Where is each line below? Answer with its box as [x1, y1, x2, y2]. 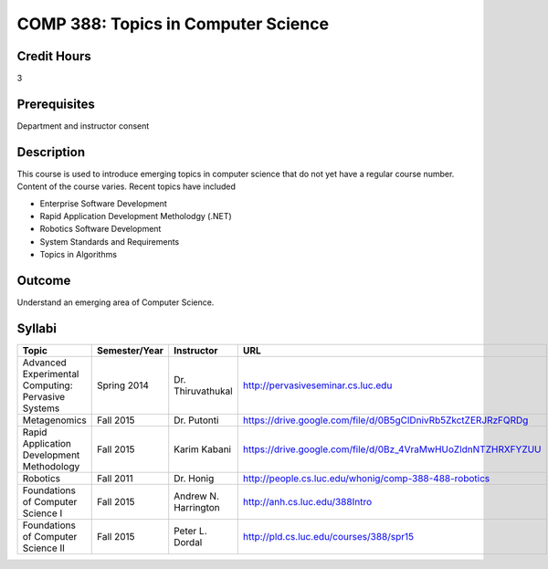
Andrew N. [174, 490, 219, 502]
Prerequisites [16, 96, 95, 111]
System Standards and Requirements [39, 236, 180, 247]
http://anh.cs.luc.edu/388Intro [242, 496, 373, 509]
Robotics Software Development [39, 224, 162, 235]
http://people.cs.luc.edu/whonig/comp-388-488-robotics [242, 472, 490, 485]
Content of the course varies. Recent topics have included [16, 181, 237, 192]
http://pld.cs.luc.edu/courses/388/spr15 [242, 531, 415, 543]
